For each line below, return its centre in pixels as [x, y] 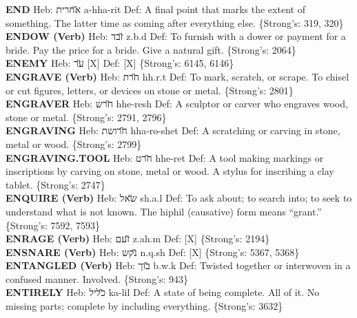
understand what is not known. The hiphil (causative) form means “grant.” [164, 211]
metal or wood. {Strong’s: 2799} [74, 144]
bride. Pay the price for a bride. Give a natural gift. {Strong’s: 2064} [151, 49]
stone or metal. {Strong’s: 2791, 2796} [86, 117]
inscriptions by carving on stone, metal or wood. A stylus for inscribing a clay [170, 171]
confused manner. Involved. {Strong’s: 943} [97, 278]
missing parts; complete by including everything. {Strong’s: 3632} [144, 306]
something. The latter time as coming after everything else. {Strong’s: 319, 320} [175, 22]
